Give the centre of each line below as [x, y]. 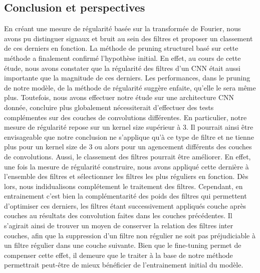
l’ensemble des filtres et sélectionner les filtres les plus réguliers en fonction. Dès [126, 176]
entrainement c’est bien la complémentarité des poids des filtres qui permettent [125, 196]
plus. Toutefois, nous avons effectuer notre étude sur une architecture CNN [119, 97]
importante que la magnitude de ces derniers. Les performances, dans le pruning [127, 78]
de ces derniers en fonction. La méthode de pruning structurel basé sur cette [121, 48]
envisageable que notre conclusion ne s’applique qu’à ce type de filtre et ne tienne [129, 136]
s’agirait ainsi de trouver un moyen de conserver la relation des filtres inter [119, 225]
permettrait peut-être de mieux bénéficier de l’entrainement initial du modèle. [124, 265]
